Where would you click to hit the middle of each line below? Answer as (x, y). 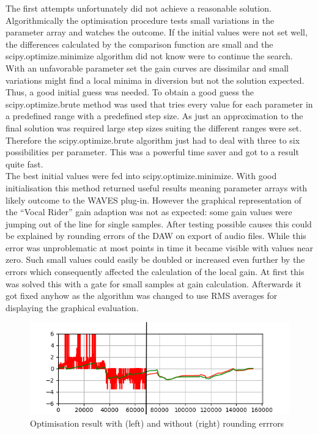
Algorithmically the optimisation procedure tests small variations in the (140, 20)
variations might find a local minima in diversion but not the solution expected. (155, 80)
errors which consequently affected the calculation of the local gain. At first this (155, 272)
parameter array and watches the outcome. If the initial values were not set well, (157, 32)
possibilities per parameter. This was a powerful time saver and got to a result (152, 152)
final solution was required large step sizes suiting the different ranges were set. (154, 127)
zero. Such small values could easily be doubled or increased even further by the (155, 259)
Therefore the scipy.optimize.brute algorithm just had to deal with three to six (153, 140)
